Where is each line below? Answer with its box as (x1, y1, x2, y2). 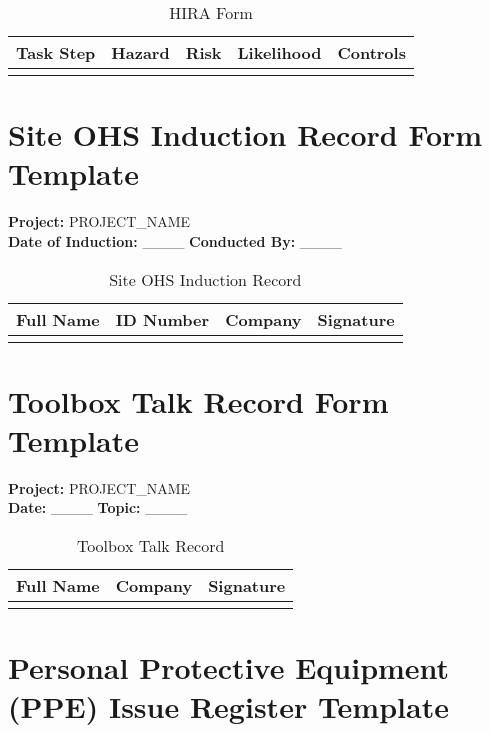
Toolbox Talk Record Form (8, 380, 389, 421)
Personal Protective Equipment (8, 647, 450, 688)
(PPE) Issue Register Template (8, 686, 449, 727)
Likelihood (237, 41, 322, 64)
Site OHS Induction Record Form (8, 114, 483, 155)
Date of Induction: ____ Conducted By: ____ (8, 230, 342, 251)
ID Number (115, 307, 210, 331)
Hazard (111, 41, 170, 64)
